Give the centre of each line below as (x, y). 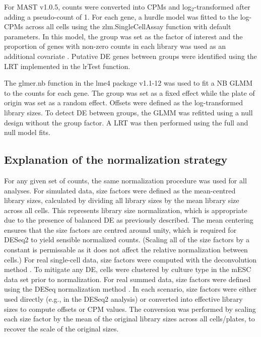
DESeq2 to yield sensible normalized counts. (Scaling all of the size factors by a (127, 240)
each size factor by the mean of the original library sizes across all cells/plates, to (129, 319)
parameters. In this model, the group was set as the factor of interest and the (123, 36)
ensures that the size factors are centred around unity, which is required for (120, 229)
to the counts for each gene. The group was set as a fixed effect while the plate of (129, 92)
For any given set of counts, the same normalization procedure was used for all (125, 180)
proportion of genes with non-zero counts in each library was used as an (115, 46)
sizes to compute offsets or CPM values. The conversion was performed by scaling (130, 309)
